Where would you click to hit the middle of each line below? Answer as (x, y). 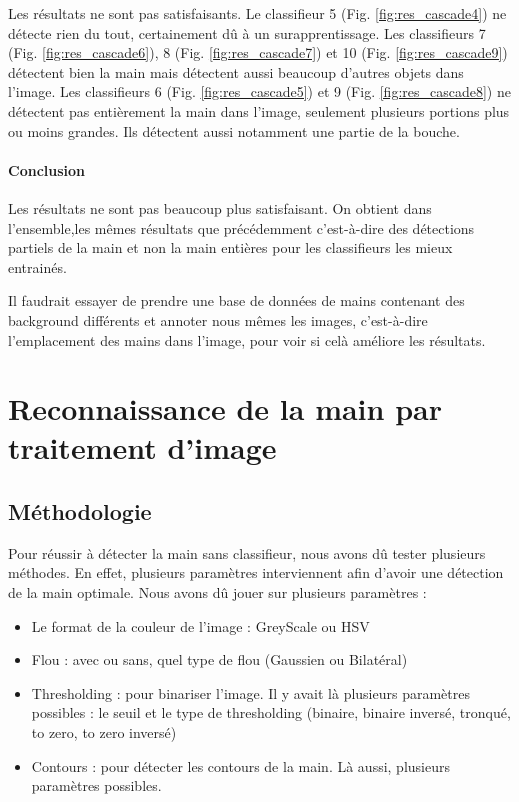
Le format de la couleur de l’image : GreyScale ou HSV (200, 625)
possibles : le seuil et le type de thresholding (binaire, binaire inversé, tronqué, (271, 712)
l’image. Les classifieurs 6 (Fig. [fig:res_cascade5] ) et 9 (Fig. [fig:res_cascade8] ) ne (259, 91)
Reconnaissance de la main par (225, 408)
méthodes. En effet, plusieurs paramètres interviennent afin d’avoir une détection (256, 572)
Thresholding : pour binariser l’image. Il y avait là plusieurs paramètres (250, 692)
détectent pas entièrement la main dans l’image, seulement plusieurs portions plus (259, 110)
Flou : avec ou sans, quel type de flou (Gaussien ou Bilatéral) (219, 659)
